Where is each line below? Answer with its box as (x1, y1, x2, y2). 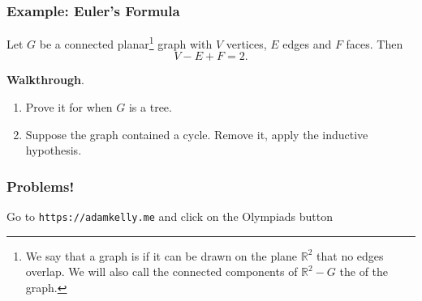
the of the (339, 263, 389, 280)
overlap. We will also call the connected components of (25, 263, 298, 280)
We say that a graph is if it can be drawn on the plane (25, 247, 298, 264)
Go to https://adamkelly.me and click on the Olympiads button (6, 208, 333, 225)
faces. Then (346, 35, 403, 52)
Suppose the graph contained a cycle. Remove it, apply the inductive (25, 125, 368, 142)
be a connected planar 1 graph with (39, 33, 213, 52)
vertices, (226, 35, 267, 52)
